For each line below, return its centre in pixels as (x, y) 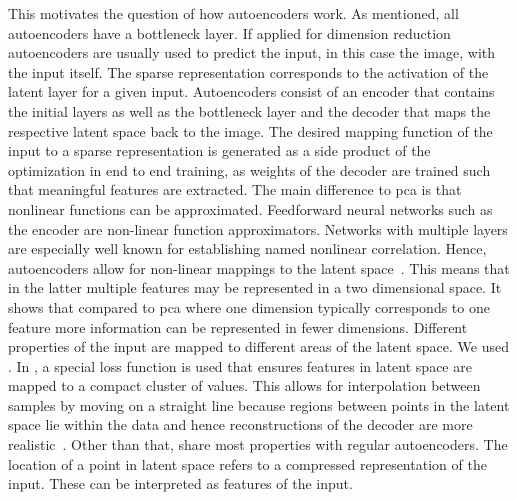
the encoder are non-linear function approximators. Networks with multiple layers (258, 228)
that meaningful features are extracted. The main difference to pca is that (235, 189)
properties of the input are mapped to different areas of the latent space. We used (258, 346)
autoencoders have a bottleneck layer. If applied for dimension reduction (229, 32)
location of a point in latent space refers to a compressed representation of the (247, 463)
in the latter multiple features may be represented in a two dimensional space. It (255, 287)
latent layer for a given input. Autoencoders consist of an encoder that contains (251, 91)
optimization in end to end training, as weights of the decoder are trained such (249, 169)
